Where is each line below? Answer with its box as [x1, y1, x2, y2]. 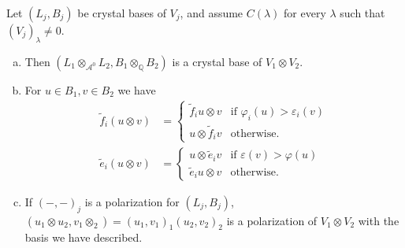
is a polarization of [226, 212, 318, 228]
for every [284, 5, 326, 20]
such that [340, 5, 385, 20]
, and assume [180, 5, 243, 20]
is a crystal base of [172, 53, 262, 69]
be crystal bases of [77, 5, 166, 20]
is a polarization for [84, 193, 180, 209]
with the [358, 212, 399, 228]
